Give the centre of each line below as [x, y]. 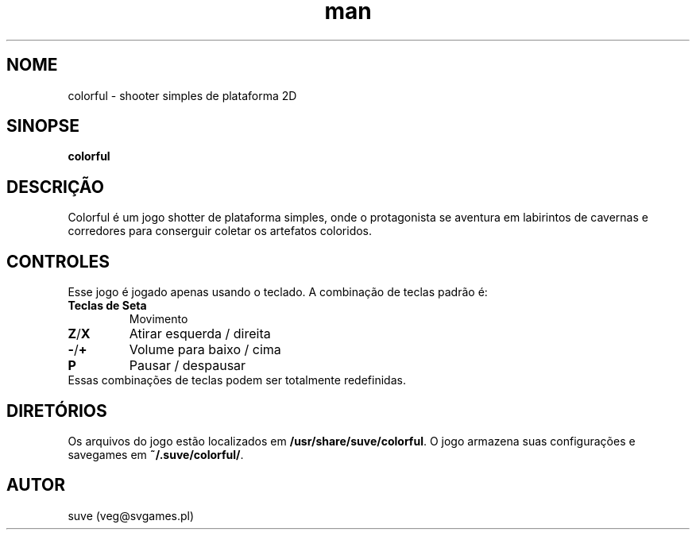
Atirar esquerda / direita [200, 334]
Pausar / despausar [188, 366]
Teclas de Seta [107, 306]
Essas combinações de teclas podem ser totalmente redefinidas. [237, 380]
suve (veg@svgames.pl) [131, 515]
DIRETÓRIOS [57, 411]
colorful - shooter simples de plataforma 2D [182, 95]
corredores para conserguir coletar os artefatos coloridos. [220, 231]
